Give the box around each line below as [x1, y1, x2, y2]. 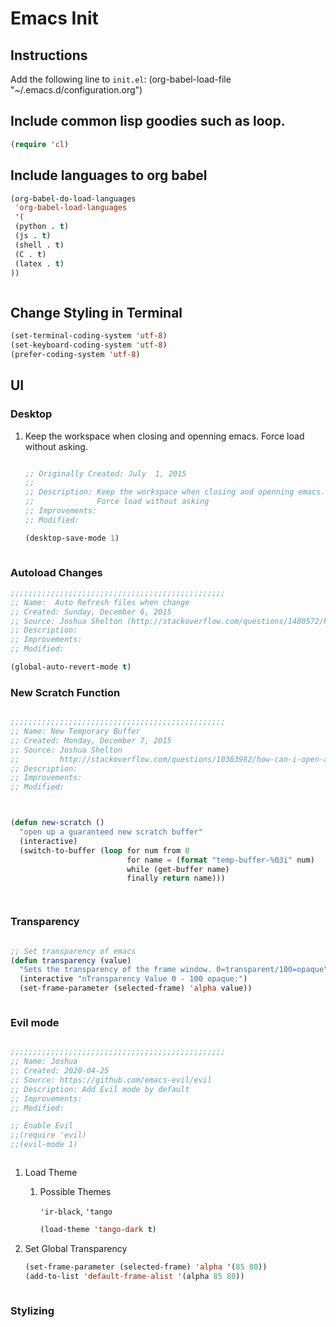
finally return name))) [126, 873, 226, 884]
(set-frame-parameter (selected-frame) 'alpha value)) [19, 983, 253, 994]
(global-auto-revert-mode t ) [10, 662, 132, 672]
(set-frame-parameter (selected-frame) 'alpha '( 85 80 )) [24, 1262, 268, 1272]
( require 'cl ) [10, 139, 70, 149]
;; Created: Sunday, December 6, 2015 [10, 607, 172, 617]
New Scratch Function [10, 685, 121, 699]
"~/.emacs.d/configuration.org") [10, 84, 143, 96]
